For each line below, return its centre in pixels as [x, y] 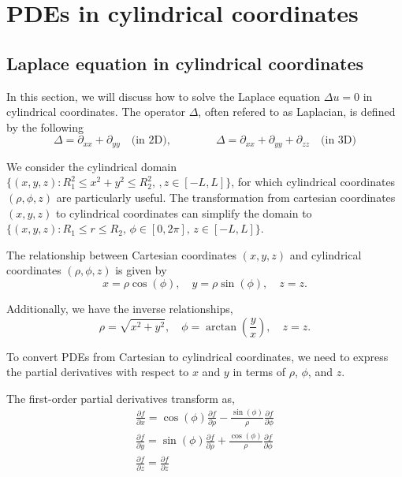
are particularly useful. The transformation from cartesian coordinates [226, 197]
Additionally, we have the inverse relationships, [120, 308]
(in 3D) [339, 141]
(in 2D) [149, 141]
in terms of [259, 372]
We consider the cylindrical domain [92, 166]
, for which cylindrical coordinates [313, 182]
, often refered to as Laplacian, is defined [297, 112]
